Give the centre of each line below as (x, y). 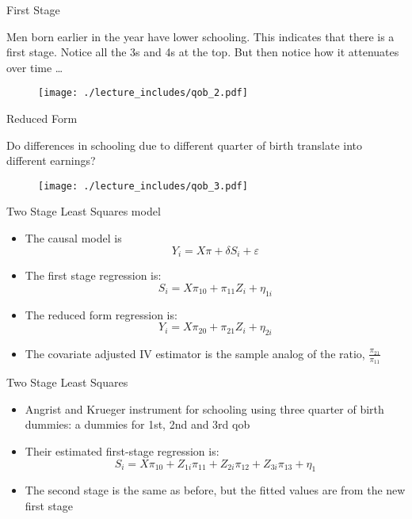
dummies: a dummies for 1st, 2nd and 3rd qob (137, 424)
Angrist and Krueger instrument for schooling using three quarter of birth (204, 408)
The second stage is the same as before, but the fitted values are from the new (215, 490)
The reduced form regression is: (101, 314)
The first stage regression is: (93, 275)
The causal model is (73, 238)
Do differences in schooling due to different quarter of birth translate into (185, 145)
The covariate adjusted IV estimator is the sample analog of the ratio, (195, 353)
